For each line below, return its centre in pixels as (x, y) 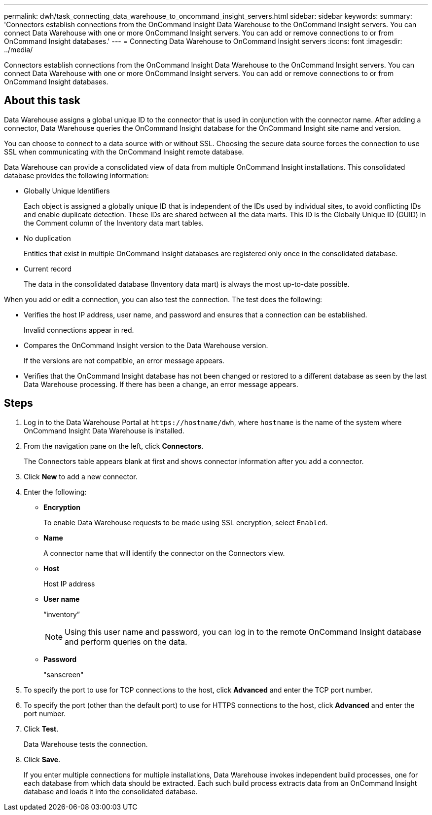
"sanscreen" (64, 674)
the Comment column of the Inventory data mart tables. (114, 223)
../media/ (18, 50)
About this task (42, 101)
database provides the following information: (76, 175)
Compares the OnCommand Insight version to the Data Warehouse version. (146, 345)
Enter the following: (55, 492)
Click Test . (41, 729)
